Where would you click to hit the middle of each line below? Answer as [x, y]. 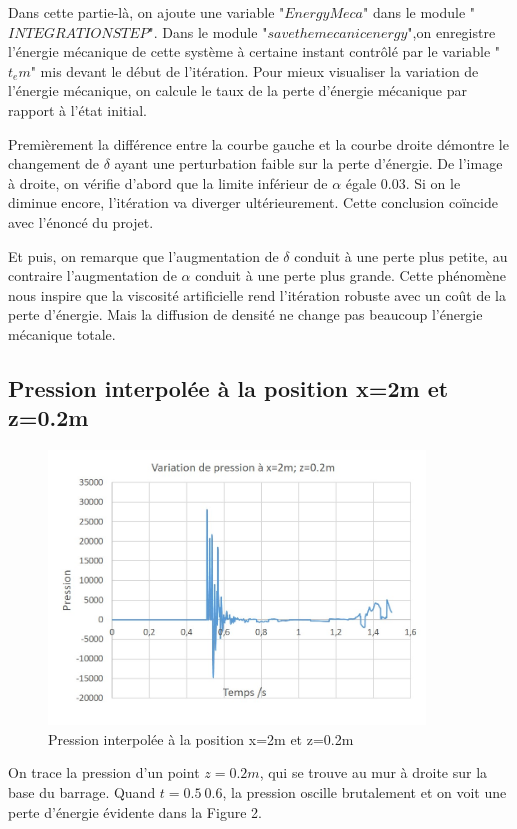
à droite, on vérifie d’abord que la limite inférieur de [168, 182]
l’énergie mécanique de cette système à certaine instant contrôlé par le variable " [254, 51]
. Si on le [433, 182]
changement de [53, 163]
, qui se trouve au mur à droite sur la [373, 772]
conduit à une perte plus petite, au [401, 255]
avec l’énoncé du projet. [81, 221]
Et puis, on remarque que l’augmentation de [143, 255]
